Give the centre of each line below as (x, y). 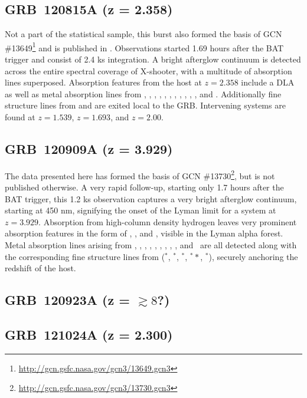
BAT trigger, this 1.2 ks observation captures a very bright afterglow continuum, (151, 198)
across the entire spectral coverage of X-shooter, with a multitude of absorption (148, 70)
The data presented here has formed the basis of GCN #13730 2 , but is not (140, 175)
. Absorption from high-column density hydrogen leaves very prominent (168, 221)
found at (20, 117)
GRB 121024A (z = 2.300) (89, 334)
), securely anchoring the (253, 256)
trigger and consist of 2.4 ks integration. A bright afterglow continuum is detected (153, 59)
